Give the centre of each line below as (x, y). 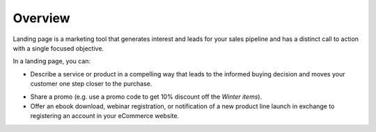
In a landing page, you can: (52, 61)
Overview (41, 18)
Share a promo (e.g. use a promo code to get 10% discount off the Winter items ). (146, 97)
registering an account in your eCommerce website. (105, 116)
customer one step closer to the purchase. (91, 84)
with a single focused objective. (58, 48)
